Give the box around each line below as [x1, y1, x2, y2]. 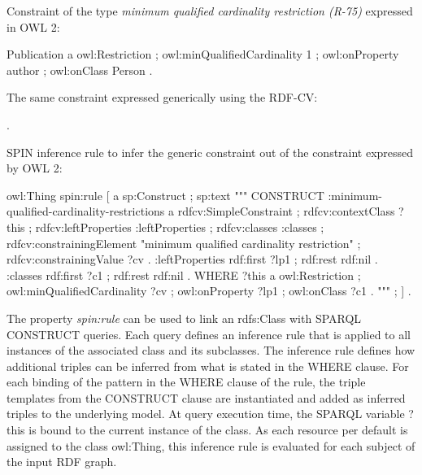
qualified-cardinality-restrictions [7, 203, 165, 220]
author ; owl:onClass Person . [7, 61, 153, 78]
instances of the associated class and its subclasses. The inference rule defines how [7, 342, 415, 359]
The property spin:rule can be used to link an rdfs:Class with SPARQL [7, 309, 362, 326]
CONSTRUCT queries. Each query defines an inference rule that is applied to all [7, 325, 411, 342]
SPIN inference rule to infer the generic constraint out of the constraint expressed [7, 143, 414, 160]
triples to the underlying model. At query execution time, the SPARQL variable [7, 405, 405, 422]
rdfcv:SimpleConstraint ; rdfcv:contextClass [177, 203, 395, 220]
